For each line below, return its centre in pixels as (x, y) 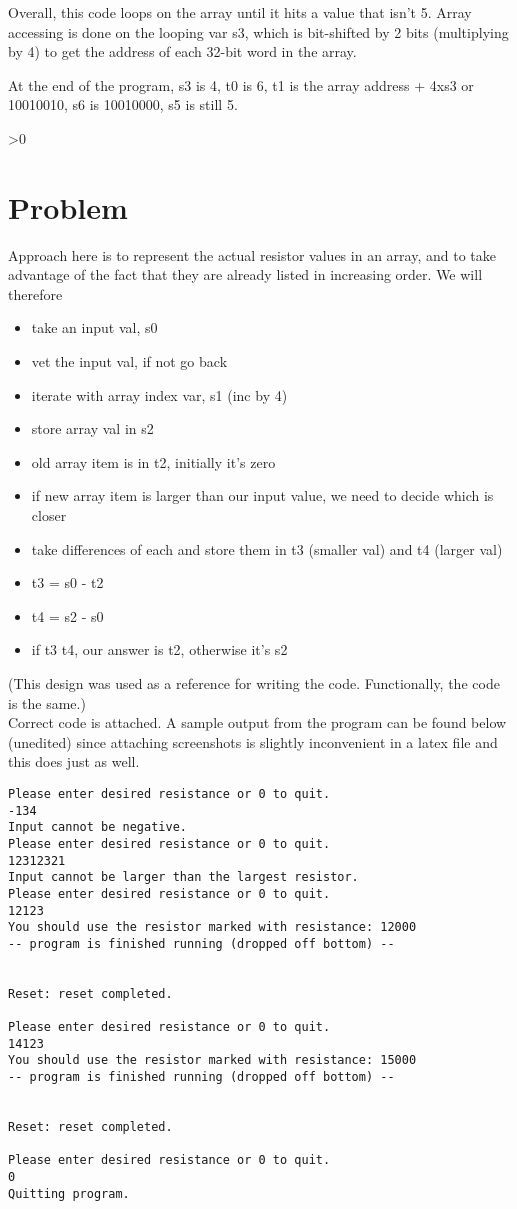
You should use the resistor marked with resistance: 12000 (212, 927)
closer (49, 515)
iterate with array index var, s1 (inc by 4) (159, 394)
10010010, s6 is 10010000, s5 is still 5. (123, 104)
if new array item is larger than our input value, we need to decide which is (262, 495)
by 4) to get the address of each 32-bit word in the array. (182, 51)
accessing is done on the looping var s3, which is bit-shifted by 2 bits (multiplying (258, 31)
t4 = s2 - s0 (67, 615)
